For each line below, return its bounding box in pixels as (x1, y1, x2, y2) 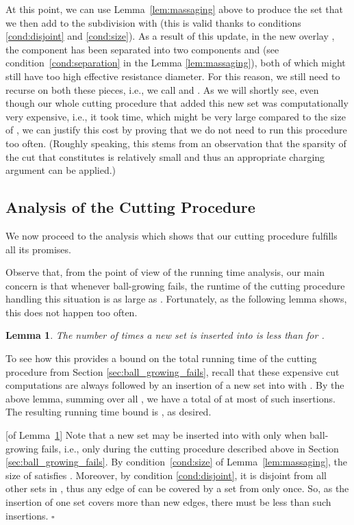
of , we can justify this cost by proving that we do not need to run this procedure (5, 123, 347, 137)
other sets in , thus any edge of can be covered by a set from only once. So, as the (5, 481, 349, 496)
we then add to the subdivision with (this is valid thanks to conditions (5, 15, 301, 29)
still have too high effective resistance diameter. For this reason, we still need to (5, 68, 340, 83)
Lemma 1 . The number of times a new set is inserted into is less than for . (5, 328, 325, 342)
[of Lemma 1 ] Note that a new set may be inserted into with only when (5, 428, 307, 442)
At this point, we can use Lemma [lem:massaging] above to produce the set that (5, 2, 343, 16)
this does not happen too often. (5, 305, 138, 319)
